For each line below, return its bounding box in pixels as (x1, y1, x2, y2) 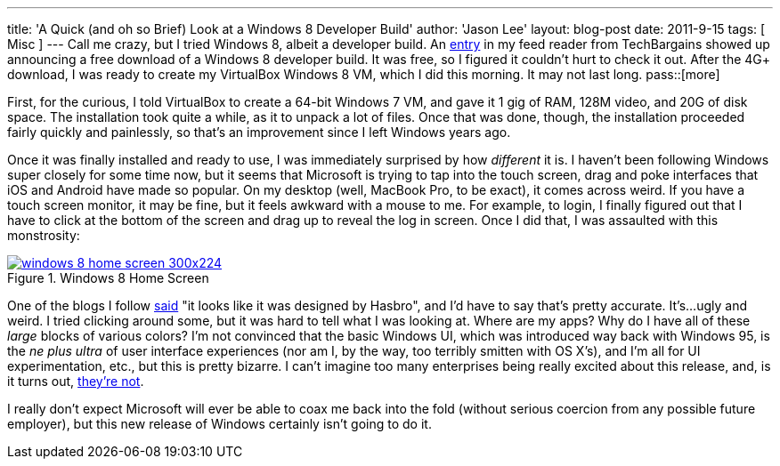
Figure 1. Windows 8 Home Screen (7, 270, 209, 285)
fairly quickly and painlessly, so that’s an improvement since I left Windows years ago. (7, 125, 511, 140)
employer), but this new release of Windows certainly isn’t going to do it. (7, 416, 432, 431)
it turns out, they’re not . (7, 374, 144, 389)
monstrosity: (7, 228, 80, 243)
